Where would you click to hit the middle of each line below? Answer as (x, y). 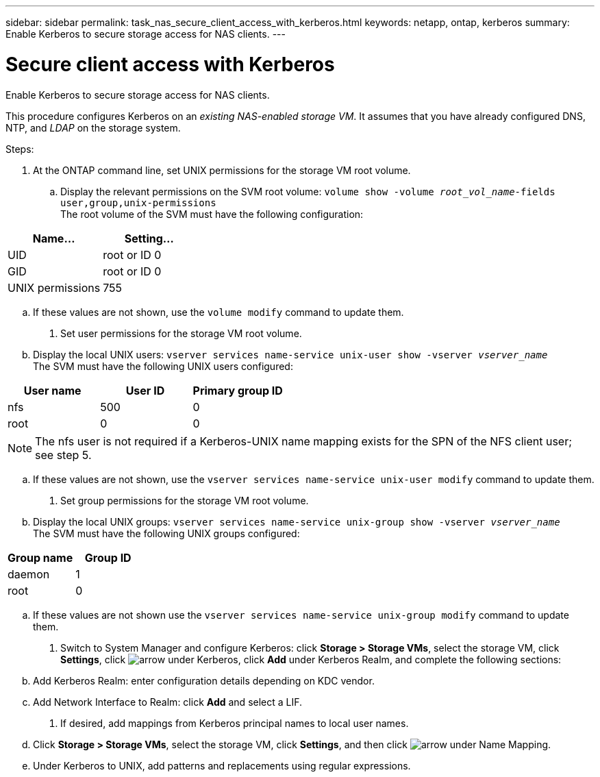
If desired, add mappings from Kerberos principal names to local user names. (235, 723)
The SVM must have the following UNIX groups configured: (166, 533)
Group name (40, 557)
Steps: (20, 149)
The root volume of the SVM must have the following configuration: (212, 214)
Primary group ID (238, 390)
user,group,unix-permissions (138, 202)
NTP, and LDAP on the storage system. (93, 127)
